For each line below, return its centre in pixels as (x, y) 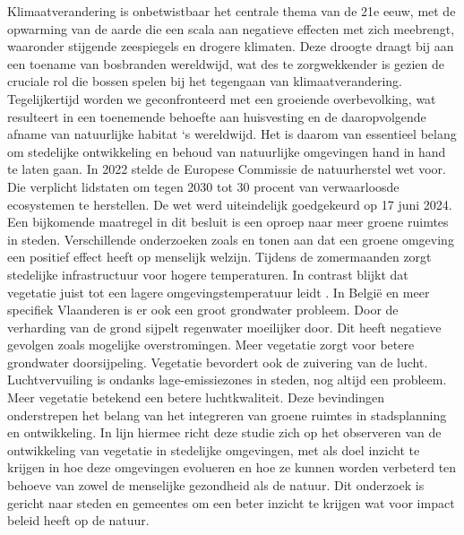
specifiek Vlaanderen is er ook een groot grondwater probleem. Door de (203, 310)
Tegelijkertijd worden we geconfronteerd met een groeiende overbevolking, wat (222, 98)
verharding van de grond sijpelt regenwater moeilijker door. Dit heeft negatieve (224, 327)
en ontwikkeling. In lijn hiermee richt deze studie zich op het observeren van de (224, 432)
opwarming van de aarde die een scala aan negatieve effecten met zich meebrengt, (231, 28)
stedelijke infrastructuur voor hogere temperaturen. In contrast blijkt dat (208, 274)
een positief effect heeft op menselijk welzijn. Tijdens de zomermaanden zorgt (219, 257)
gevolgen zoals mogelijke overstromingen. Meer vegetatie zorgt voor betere (211, 345)
